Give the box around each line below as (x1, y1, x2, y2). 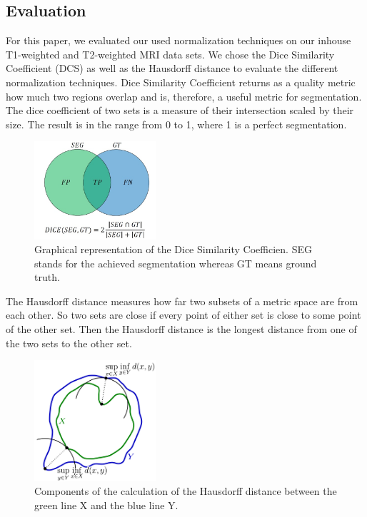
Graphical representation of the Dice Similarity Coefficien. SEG (34, 242, 312, 257)
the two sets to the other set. (6, 335, 132, 350)
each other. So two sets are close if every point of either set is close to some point (6, 307, 361, 322)
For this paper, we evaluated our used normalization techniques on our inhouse (6, 33, 351, 48)
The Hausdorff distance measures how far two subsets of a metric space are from (6, 293, 358, 308)
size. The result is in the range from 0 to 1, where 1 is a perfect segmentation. (6, 116, 347, 131)
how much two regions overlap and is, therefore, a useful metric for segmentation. (6, 88, 362, 103)
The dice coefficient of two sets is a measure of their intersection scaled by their (6, 103, 354, 118)
